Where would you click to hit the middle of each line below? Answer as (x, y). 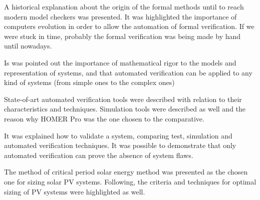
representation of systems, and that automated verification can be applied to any (128, 72)
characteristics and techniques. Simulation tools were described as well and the (125, 109)
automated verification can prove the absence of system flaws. (99, 155)
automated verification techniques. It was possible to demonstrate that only (120, 145)
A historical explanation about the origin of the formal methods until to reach (124, 6)
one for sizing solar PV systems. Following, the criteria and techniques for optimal (130, 181)
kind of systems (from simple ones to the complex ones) (89, 82)
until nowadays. (28, 46)
